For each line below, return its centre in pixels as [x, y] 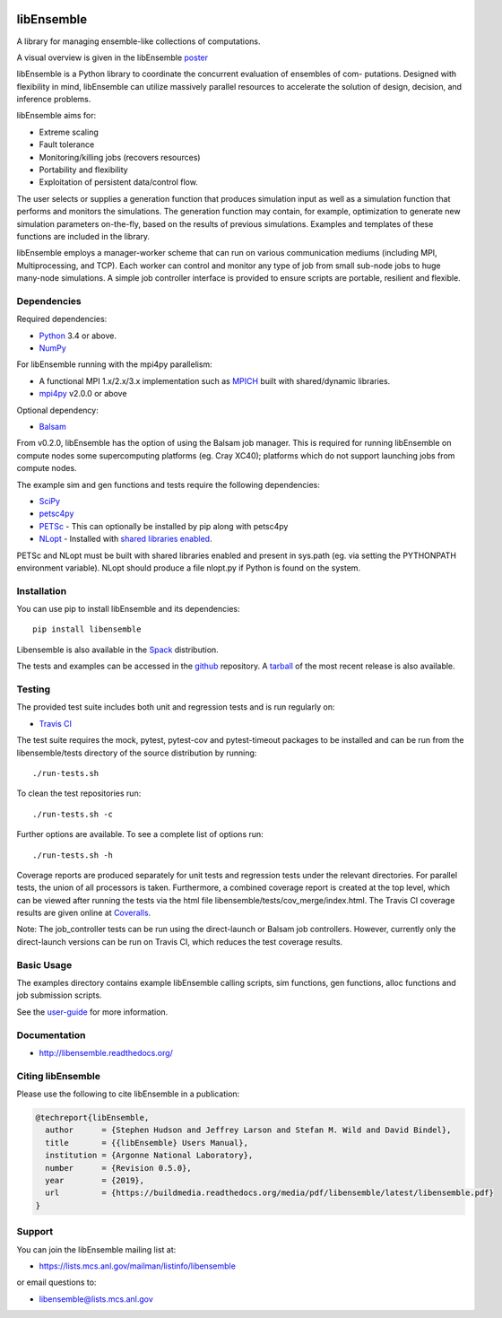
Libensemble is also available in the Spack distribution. [117, 650]
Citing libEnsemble [58, 1076]
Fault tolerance [67, 144]
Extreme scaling [69, 132]
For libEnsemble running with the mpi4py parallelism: [114, 364]
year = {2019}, [95, 1180]
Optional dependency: [57, 410]
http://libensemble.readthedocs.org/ [106, 1052]
